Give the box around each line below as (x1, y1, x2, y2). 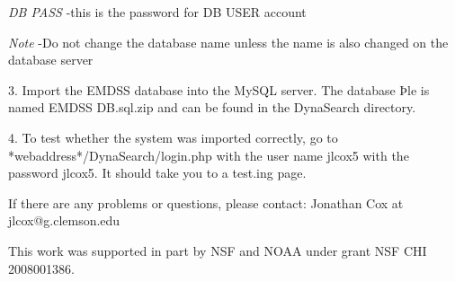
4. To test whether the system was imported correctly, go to (8, 127, 338, 146)
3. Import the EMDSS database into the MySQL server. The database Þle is (8, 80, 430, 99)
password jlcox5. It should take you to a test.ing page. (8, 163, 307, 182)
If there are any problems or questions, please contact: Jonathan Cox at (8, 193, 404, 212)
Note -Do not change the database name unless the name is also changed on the (8, 32, 449, 51)
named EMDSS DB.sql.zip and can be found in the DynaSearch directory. (8, 98, 416, 117)
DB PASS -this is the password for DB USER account (8, 3, 307, 21)
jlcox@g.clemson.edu (8, 211, 120, 230)
